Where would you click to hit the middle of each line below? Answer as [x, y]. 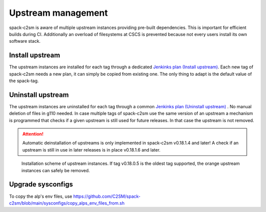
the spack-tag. [24, 81]
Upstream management [58, 13]
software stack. [25, 41]
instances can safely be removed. [56, 170]
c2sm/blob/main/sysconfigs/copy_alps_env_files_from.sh [67, 203]
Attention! [33, 134]
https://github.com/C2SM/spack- [107, 196]
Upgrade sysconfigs [41, 184]
